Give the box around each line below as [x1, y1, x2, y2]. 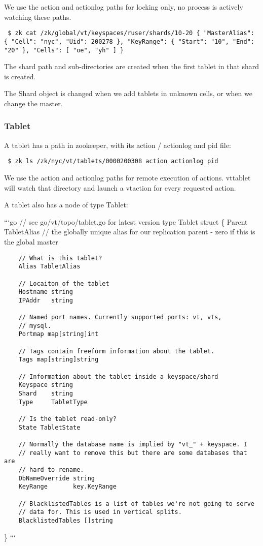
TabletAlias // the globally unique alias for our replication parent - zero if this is [4, 226, 255, 237]
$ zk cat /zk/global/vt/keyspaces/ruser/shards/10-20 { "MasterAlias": [8, 29, 254, 37]
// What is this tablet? [18, 254, 102, 262]
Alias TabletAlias [18, 263, 81, 270]
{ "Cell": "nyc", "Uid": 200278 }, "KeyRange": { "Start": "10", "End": [4, 38, 254, 45]
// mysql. [18, 322, 52, 329]
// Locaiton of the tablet [18, 280, 109, 287]
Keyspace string [18, 381, 73, 389]
